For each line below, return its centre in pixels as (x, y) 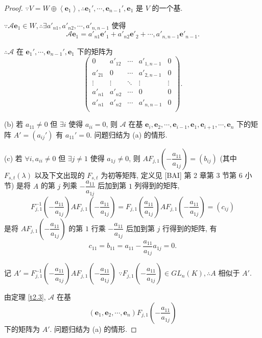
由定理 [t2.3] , (25, 297)
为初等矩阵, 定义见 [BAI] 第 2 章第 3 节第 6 (172, 175)
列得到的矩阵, (157, 185)
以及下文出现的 (59, 175)
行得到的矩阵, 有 (189, 228)
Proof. (14, 8)
